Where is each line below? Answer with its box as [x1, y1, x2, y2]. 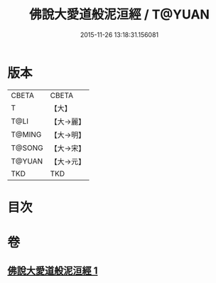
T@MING [11, 129, 42, 139]
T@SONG [11, 143, 44, 153]
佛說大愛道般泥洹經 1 [7, 265, 98, 277]
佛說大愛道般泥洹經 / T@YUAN [29, 6, 210, 23]
